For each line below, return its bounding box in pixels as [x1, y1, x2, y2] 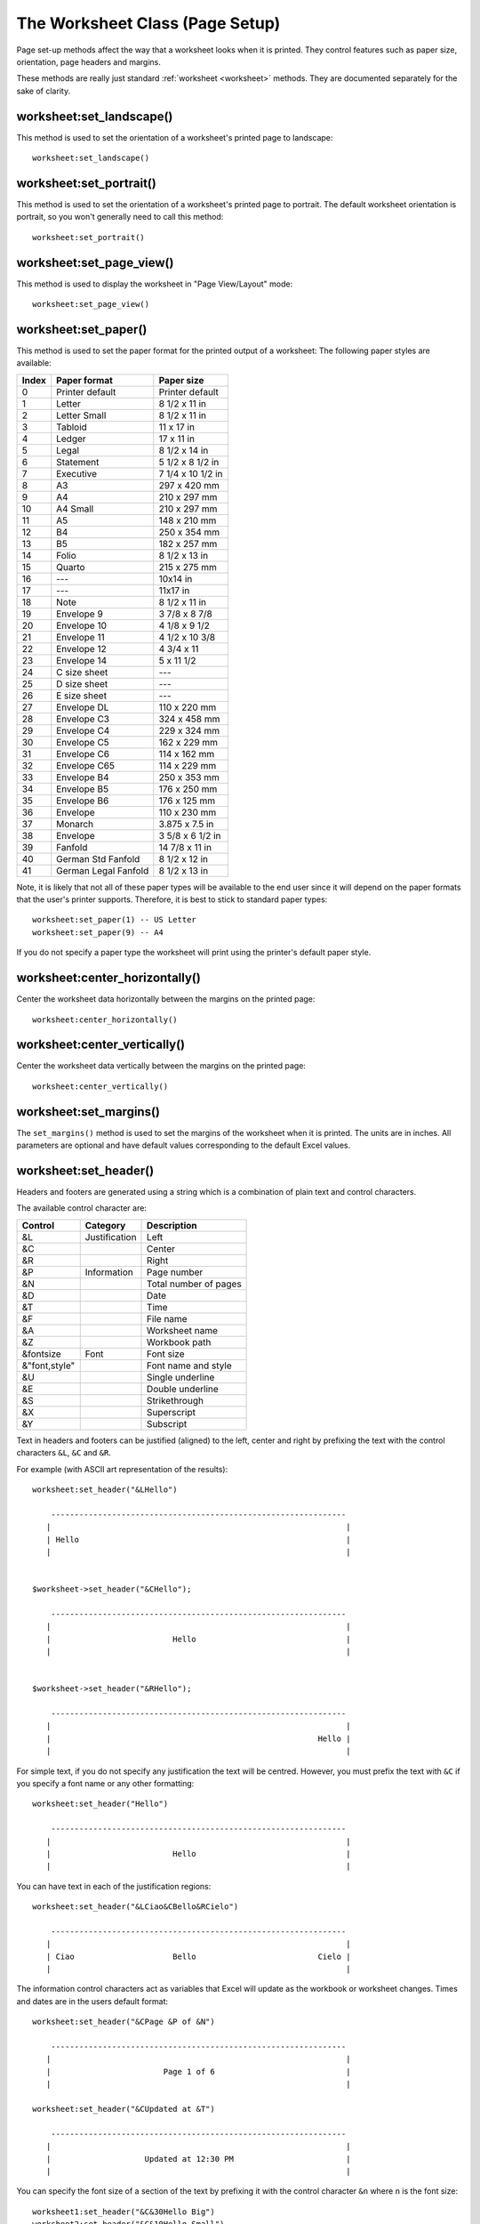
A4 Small [56, 503, 94, 515]
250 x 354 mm [158, 526, 220, 538]
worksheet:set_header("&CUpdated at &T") [32, 2104, 215, 2114]
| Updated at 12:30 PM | [45, 2154, 351, 2164]
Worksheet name [147, 1324, 218, 1336]
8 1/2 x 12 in [158, 852, 209, 865]
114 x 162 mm [158, 747, 215, 760]
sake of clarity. [16, 85, 71, 96]
